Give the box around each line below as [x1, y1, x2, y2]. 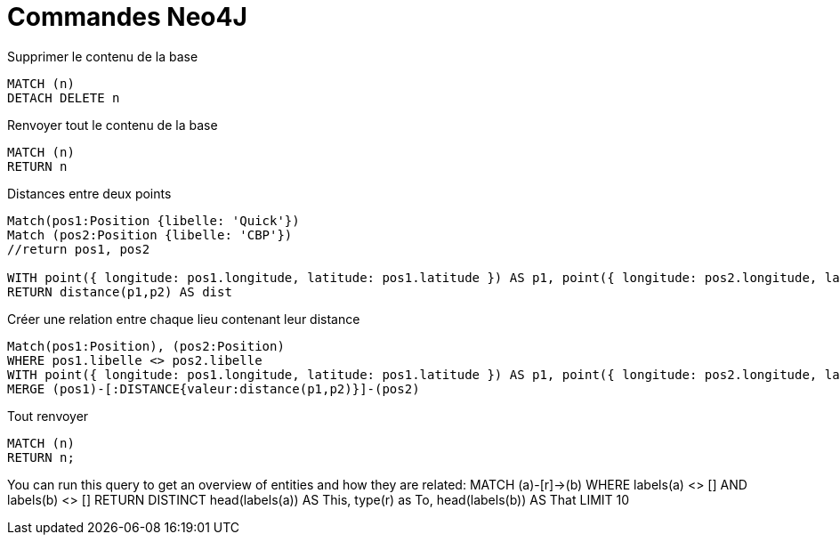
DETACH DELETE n [7, 90, 120, 105]
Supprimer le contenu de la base [7, 48, 198, 64]
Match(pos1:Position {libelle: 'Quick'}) [7, 213, 300, 228]
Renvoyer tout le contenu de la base [7, 117, 218, 133]
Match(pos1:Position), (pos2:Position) [7, 338, 285, 353]
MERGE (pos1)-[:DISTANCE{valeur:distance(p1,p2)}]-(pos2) [7, 381, 420, 396]
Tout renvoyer [7, 408, 89, 424]
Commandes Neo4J [7, 2, 247, 32]
